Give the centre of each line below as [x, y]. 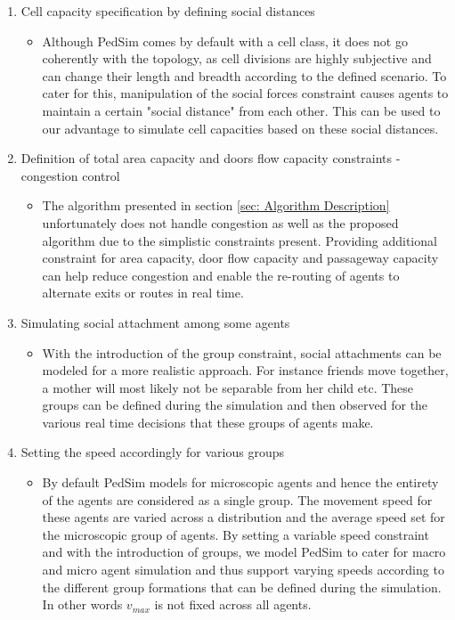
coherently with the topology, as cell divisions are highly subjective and [237, 58]
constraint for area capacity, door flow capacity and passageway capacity [240, 258]
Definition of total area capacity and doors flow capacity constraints [207, 158]
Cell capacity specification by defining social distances [168, 11]
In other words [82, 604]
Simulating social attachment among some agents [155, 322]
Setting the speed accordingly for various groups [152, 452]
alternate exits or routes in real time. [143, 293]
